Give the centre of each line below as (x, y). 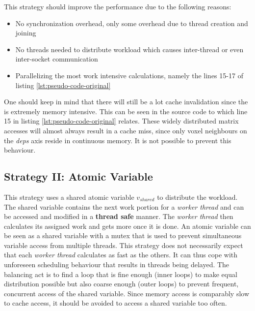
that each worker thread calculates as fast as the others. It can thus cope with (121, 255)
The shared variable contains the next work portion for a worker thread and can (124, 206)
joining (26, 33)
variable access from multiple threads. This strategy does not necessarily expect (124, 245)
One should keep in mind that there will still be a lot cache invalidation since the (126, 102)
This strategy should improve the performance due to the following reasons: (118, 6)
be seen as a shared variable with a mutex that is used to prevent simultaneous (123, 235)
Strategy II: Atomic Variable (78, 176)
